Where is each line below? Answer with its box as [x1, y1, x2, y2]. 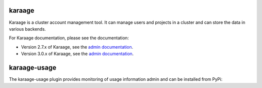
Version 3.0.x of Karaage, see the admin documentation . [21, 51, 134, 57]
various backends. [9, 26, 46, 32]
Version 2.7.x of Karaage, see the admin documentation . [21, 44, 133, 50]
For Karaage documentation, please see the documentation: [9, 35, 129, 41]
